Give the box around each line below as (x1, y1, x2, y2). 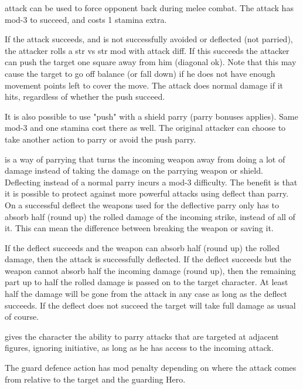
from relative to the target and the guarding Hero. (5, 373, 186, 385)
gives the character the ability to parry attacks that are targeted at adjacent (5, 330, 279, 342)
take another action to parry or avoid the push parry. (5, 133, 196, 145)
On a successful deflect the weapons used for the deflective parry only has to (5, 198, 279, 211)
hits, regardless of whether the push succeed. (5, 90, 165, 103)
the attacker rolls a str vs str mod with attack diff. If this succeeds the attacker (5, 44, 290, 56)
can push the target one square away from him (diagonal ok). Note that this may (5, 56, 297, 68)
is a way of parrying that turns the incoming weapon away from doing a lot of (5, 153, 285, 165)
